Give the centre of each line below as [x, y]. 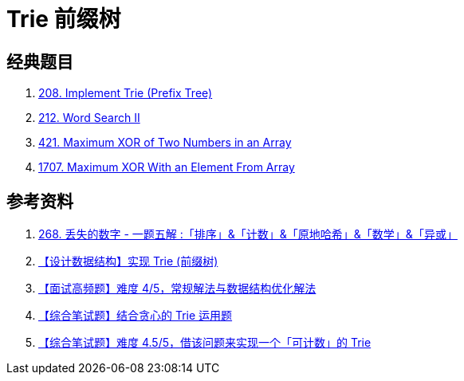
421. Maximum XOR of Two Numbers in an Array [165, 143]
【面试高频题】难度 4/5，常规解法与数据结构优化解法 [177, 289]
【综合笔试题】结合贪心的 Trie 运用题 [136, 316]
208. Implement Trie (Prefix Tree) [126, 93]
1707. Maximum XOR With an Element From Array [167, 167]
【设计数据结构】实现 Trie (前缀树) [128, 261]
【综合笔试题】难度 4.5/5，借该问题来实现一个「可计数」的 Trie [205, 343]
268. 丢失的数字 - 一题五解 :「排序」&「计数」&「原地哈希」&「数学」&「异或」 [248, 234]
